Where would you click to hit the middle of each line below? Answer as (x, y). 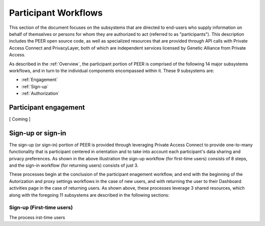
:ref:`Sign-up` (35, 86)
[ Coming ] (20, 119)
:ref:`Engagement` (40, 80)
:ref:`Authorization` (40, 94)
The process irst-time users (37, 217)
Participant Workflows (56, 13)
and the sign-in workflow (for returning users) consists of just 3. (74, 165)
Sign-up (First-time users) (41, 207)
